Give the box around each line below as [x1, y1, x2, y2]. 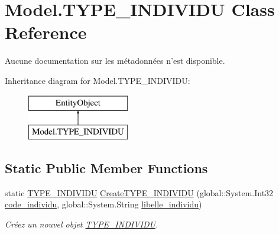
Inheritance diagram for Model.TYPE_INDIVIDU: [5, 74, 190, 86]
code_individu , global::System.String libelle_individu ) [5, 198, 202, 210]
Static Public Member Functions [5, 159, 208, 177]
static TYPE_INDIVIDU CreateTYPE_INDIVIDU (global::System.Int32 [5, 186, 274, 199]
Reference [5, 20, 87, 44]
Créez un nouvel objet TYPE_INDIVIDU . [5, 218, 158, 230]
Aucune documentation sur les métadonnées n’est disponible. [5, 54, 225, 67]
